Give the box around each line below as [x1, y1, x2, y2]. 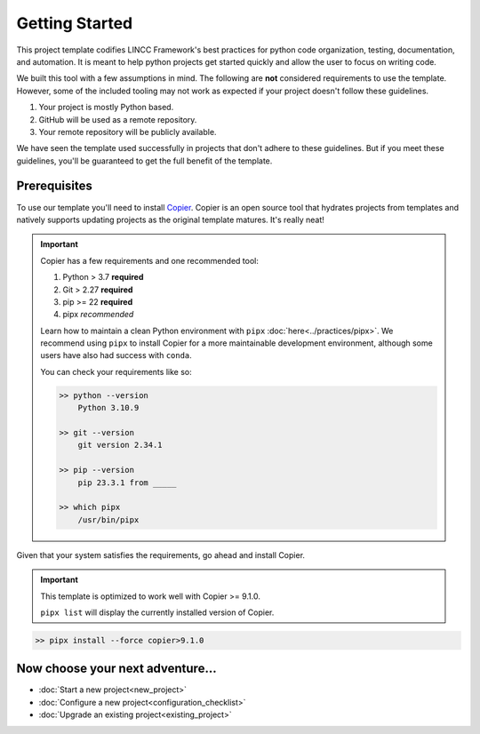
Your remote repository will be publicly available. [38, 126, 217, 137]
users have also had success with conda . [40, 350, 193, 361]
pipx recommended [62, 309, 134, 320]
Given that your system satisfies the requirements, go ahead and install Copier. [16, 549, 306, 560]
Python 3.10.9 [77, 403, 140, 413]
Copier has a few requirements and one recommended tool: [40, 255, 260, 266]
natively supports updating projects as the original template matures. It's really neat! [16, 214, 324, 225]
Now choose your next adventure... [16, 661, 217, 676]
